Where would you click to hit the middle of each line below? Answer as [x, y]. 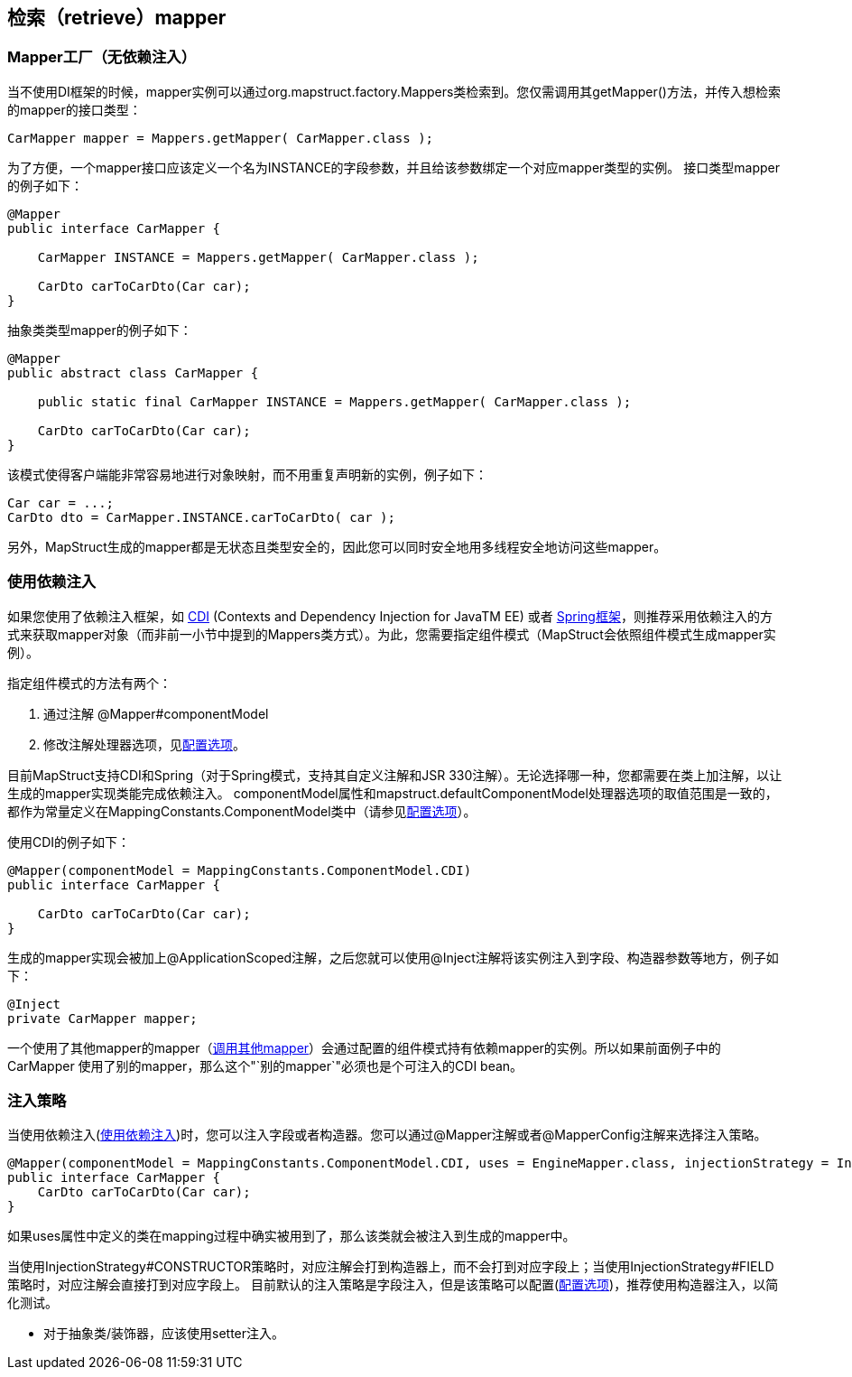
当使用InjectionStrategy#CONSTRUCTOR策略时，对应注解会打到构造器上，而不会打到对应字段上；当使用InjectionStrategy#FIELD [391, 1267]
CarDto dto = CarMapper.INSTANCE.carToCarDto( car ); [201, 517]
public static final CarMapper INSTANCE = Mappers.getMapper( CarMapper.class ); [334, 401]
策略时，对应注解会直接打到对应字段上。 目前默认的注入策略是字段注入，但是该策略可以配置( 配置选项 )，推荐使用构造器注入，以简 [393, 1285]
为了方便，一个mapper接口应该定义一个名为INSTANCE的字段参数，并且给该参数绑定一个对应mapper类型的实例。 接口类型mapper [394, 167]
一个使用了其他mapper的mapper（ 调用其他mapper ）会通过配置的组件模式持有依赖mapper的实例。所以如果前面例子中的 [364, 1047]
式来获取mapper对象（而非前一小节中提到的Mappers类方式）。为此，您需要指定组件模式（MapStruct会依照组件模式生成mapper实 [392, 634]
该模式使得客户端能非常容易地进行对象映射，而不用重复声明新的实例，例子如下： [247, 474]
